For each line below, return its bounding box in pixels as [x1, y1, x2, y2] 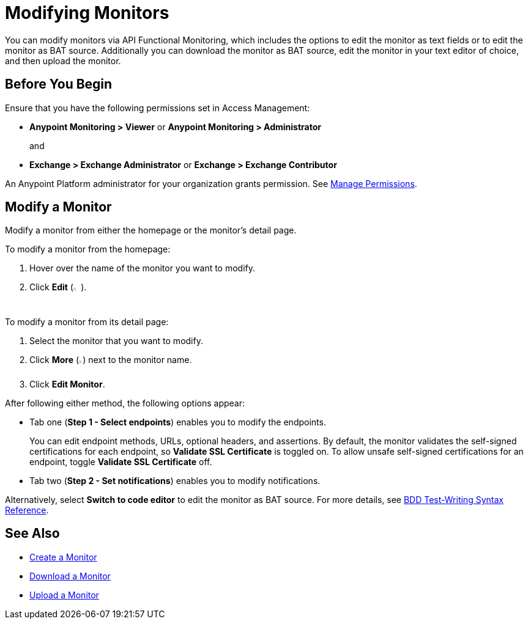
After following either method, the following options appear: [5, 397, 245, 408]
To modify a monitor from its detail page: [5, 316, 169, 327]
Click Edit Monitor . [29, 378, 105, 389]
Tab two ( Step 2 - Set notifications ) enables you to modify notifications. [29, 475, 321, 486]
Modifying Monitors [5, 2, 169, 23]
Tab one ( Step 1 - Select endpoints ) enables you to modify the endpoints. [29, 416, 326, 427]
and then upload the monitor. [5, 55, 121, 66]
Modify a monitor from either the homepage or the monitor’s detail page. [5, 225, 297, 236]
